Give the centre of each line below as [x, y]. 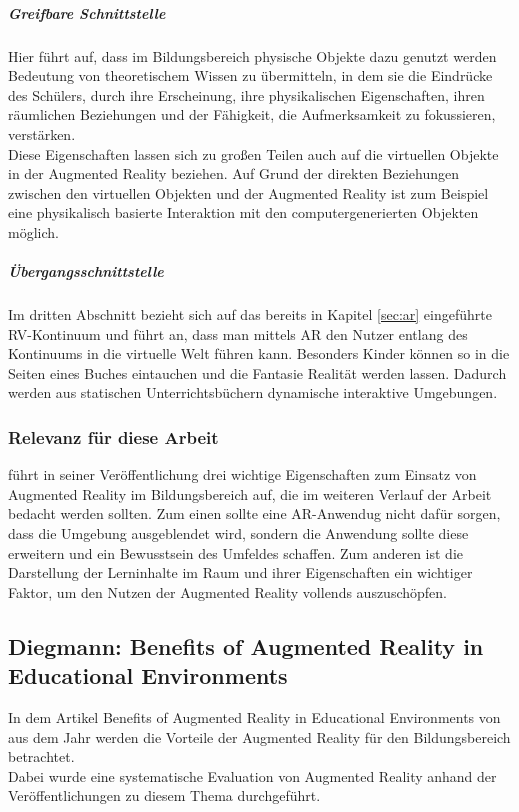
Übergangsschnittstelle [86, 271]
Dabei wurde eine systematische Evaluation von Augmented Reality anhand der [252, 775]
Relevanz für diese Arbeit [113, 436]
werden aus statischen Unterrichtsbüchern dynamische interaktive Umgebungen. [253, 392]
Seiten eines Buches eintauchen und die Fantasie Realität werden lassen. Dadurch [257, 372]
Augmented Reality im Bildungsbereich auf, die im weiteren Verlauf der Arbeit [250, 493]
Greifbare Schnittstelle [87, 12]
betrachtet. [41, 756]
